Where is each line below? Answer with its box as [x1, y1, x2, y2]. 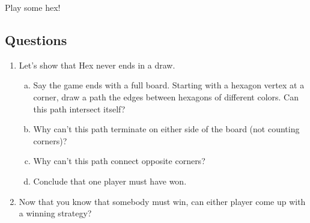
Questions [5, 30, 67, 49]
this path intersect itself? [33, 102, 126, 115]
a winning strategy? [19, 207, 92, 219]
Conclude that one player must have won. [33, 174, 187, 187]
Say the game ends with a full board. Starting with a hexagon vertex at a [33, 79, 305, 91]
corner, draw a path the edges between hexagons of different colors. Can [33, 90, 299, 103]
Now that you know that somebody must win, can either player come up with [19, 195, 306, 207]
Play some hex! [5, 1, 61, 13]
